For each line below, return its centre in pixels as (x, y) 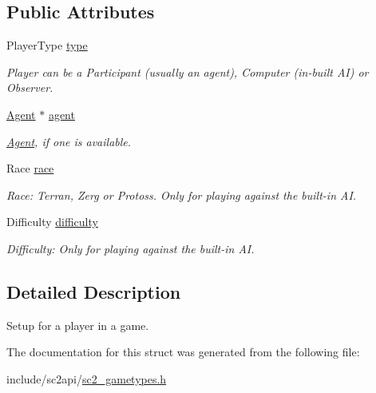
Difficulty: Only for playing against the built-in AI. (131, 248)
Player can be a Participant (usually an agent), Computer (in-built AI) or (188, 71)
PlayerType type (47, 45)
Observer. (30, 87)
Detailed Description (94, 291)
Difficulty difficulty (52, 222)
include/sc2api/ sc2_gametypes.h (87, 378)
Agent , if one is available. (69, 141)
